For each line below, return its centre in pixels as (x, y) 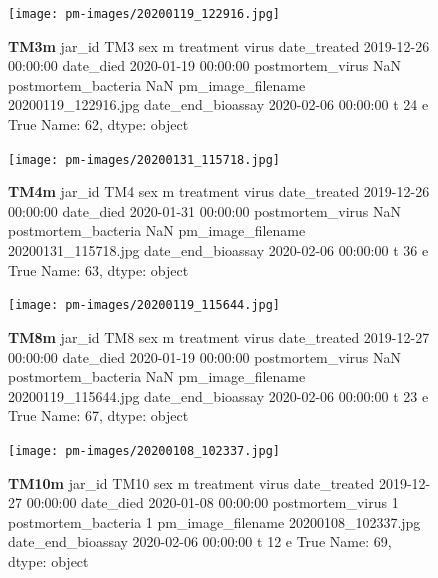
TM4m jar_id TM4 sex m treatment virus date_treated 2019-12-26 (219, 191)
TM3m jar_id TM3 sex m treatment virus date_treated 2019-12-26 (219, 45)
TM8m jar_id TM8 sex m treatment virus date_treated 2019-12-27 (219, 336)
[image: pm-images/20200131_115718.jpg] (144, 159)
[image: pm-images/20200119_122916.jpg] (144, 14)
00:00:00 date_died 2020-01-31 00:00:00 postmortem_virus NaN (205, 210)
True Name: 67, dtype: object (98, 415)
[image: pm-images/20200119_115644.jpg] (144, 305)
